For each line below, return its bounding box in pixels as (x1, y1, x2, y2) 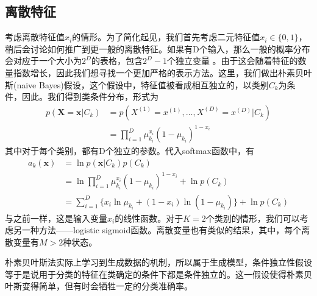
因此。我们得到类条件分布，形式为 (21, 90, 158, 103)
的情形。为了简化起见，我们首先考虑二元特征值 (72, 30, 260, 43)
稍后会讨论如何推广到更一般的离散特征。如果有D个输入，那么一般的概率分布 (5, 42, 310, 55)
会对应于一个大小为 (5, 54, 82, 67)
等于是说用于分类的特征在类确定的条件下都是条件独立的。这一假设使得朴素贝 (5, 267, 312, 280)
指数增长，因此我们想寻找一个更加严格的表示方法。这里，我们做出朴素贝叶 (13, 66, 312, 79)
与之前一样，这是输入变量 (5, 211, 107, 224)
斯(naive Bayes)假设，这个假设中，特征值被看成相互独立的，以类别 (5, 78, 269, 91)
